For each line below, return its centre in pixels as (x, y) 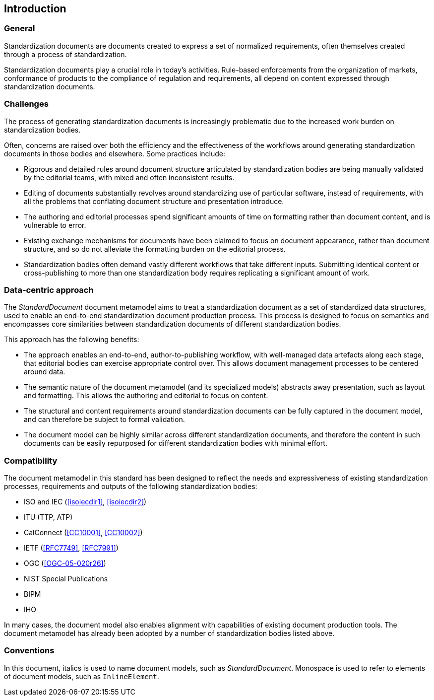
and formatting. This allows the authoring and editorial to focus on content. (146, 396)
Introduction (35, 9)
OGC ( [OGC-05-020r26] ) (65, 563)
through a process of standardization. (65, 54)
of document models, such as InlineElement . (82, 676)
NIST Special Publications (66, 579)
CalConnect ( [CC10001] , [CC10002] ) (83, 533)
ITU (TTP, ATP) (48, 517)
